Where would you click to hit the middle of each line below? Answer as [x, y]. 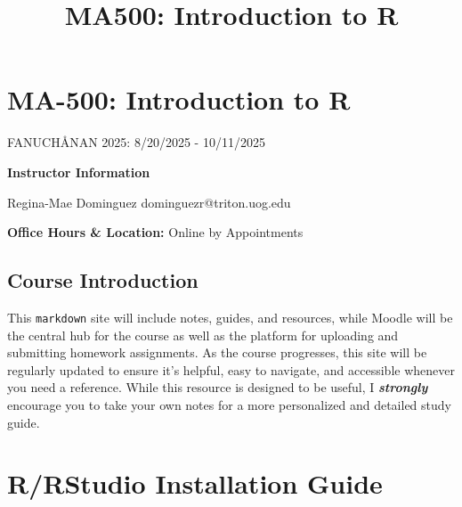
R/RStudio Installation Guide [195, 483]
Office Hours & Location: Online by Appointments [155, 232]
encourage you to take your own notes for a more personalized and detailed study [229, 404]
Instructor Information [79, 172]
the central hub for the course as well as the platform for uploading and [203, 335]
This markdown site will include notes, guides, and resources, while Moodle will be [230, 317]
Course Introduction [103, 280]
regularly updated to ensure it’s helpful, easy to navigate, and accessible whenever [231, 369]
